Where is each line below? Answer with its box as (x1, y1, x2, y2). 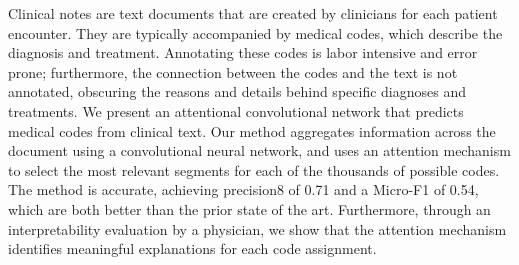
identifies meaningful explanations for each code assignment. (8, 238, 377, 259)
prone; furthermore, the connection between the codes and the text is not (8, 61, 458, 82)
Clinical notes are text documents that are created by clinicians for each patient (8, 3, 498, 23)
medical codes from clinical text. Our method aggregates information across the (8, 120, 496, 141)
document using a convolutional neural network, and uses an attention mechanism (8, 140, 511, 161)
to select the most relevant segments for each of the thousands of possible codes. (8, 159, 500, 180)
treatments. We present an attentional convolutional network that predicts (8, 100, 464, 121)
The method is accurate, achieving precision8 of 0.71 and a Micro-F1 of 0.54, (8, 179, 479, 200)
